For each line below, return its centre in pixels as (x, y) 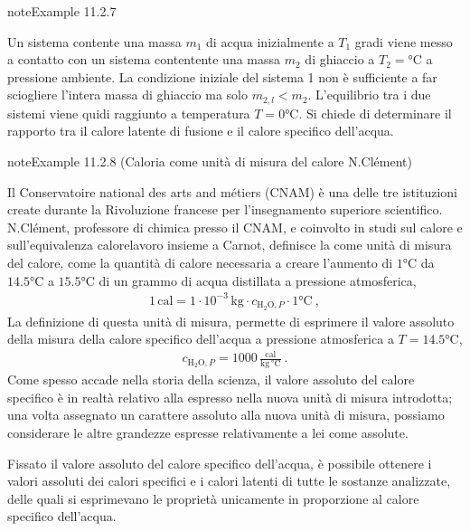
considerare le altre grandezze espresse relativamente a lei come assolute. (208, 432)
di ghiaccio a (340, 59)
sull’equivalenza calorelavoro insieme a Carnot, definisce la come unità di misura (230, 245)
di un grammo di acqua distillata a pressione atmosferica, (258, 280)
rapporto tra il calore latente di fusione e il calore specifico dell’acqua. (201, 131)
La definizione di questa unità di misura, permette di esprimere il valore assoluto (231, 321)
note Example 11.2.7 (62, 11)
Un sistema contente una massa (94, 41)
